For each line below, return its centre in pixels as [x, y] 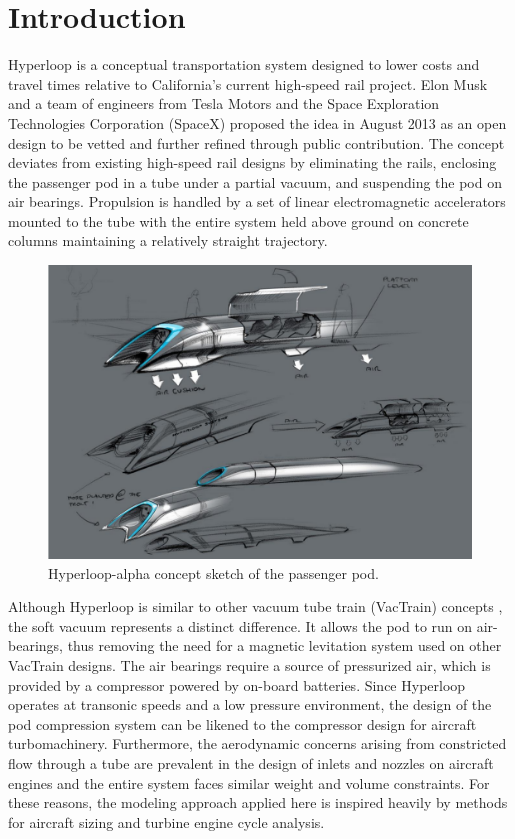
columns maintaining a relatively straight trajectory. [168, 240]
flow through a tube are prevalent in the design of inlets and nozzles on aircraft [251, 762]
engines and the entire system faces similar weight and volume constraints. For [249, 782]
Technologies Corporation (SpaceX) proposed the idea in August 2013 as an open [257, 122]
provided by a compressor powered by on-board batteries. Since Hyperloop [237, 684]
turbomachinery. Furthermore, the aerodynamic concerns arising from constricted [257, 743]
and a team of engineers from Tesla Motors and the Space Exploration [224, 103]
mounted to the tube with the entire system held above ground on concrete [238, 220]
